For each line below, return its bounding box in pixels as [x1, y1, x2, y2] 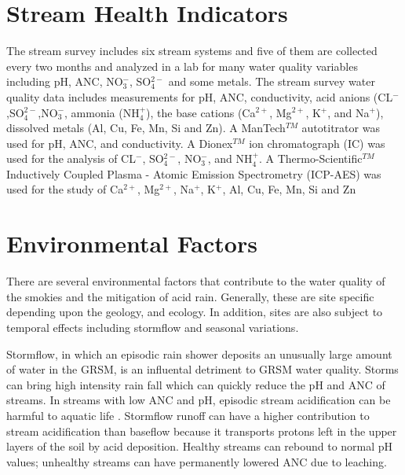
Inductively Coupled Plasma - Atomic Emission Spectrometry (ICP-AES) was [6, 165, 381, 182]
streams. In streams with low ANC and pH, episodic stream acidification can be [6, 392, 391, 408]
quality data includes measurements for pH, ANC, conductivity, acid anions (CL [6, 88, 393, 105]
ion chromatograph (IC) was [249, 134, 385, 151]
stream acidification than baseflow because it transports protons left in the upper [6, 422, 397, 439]
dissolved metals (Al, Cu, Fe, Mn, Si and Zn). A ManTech [6, 120, 286, 136]
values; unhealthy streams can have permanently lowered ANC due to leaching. [6, 453, 387, 469]
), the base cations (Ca [146, 104, 256, 120]
